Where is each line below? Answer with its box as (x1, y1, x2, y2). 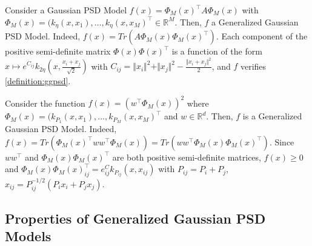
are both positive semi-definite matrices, (112, 150, 261, 163)
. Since (269, 135, 294, 148)
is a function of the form (171, 45, 262, 58)
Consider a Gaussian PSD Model (5, 4, 127, 16)
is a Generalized (242, 110, 302, 122)
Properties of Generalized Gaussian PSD (5, 208, 266, 227)
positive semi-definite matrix (5, 45, 111, 58)
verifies (240, 59, 267, 72)
